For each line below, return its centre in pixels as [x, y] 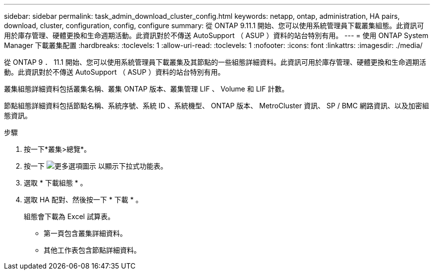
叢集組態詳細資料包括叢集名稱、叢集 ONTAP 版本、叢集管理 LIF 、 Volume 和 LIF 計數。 [146, 89]
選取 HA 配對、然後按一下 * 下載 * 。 [83, 200]
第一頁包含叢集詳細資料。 [85, 233]
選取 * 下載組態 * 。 [55, 183]
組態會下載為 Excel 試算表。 [69, 216]
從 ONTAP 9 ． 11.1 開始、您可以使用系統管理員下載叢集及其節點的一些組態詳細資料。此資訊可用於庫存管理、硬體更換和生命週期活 [215, 62]
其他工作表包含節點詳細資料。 [92, 250]
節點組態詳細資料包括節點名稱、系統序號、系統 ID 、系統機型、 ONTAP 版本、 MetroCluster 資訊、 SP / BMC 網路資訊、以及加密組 [217, 106]
